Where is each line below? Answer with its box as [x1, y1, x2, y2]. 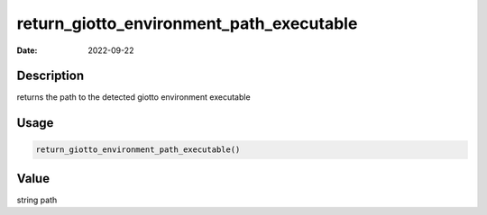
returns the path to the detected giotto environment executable [16, 92, 252, 103]
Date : [16, 45, 38, 56]
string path [16, 194, 58, 205]
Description [16, 68, 85, 84]
